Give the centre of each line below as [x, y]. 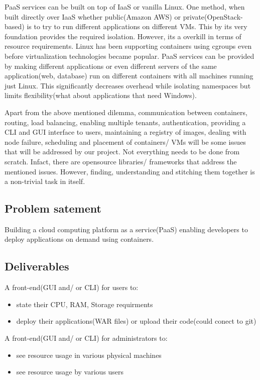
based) [15, 26]
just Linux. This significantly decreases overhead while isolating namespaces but [128, 85]
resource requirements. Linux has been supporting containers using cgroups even [128, 46]
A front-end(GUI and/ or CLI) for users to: [72, 287]
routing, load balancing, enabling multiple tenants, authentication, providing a [125, 122]
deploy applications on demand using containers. [79, 239]
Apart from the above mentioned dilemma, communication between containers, [126, 112]
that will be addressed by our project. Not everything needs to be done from [122, 152]
